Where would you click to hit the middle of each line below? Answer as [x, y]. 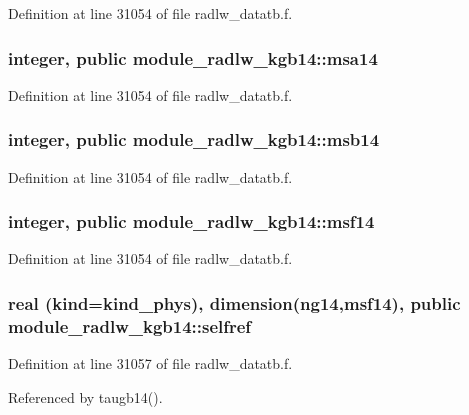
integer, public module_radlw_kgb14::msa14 [193, 57]
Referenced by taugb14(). [85, 396]
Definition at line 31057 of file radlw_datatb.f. [150, 363]
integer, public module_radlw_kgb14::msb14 [194, 139]
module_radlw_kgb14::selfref [130, 325]
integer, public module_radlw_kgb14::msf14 [191, 221]
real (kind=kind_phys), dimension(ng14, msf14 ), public [234, 302]
